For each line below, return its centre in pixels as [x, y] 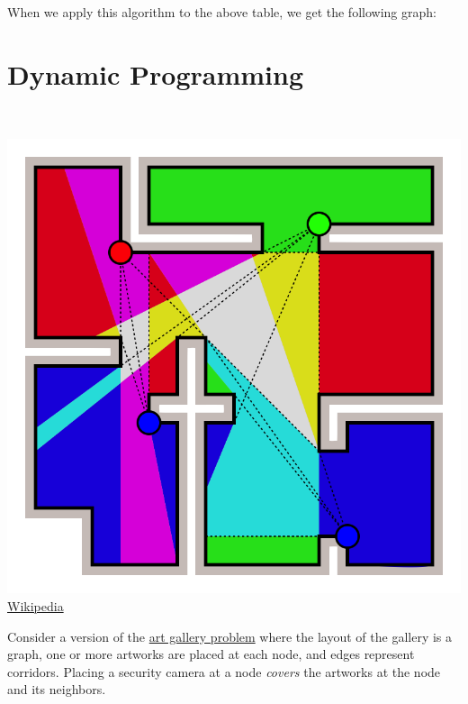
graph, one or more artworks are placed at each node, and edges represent [211, 654]
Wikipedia [36, 605]
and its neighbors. [57, 689]
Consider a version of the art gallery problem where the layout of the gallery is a [230, 636]
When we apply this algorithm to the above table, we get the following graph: [222, 12]
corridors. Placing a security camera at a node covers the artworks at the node [224, 671]
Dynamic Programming [156, 73]
